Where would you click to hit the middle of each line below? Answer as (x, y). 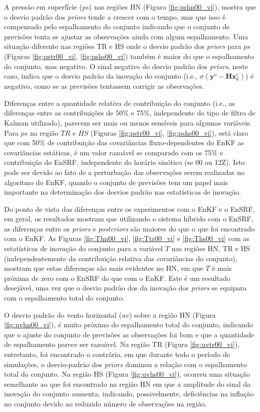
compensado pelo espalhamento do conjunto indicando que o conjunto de (117, 26)
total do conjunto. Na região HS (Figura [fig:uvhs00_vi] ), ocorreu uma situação (127, 374)
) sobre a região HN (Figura (172, 314)
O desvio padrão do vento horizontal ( (63, 314)
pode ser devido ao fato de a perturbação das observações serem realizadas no (124, 172)
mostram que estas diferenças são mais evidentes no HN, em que (104, 268)
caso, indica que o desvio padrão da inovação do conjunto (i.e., (101, 76)
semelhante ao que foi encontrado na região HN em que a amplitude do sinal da (127, 384)
